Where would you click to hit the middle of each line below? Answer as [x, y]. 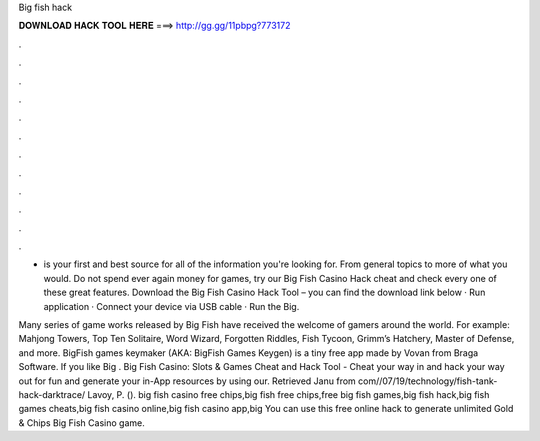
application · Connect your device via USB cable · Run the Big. [171, 306]
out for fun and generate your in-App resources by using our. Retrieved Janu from [187, 381]
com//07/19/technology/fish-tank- [428, 381]
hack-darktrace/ [52, 394]
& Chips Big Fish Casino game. [81, 422]
